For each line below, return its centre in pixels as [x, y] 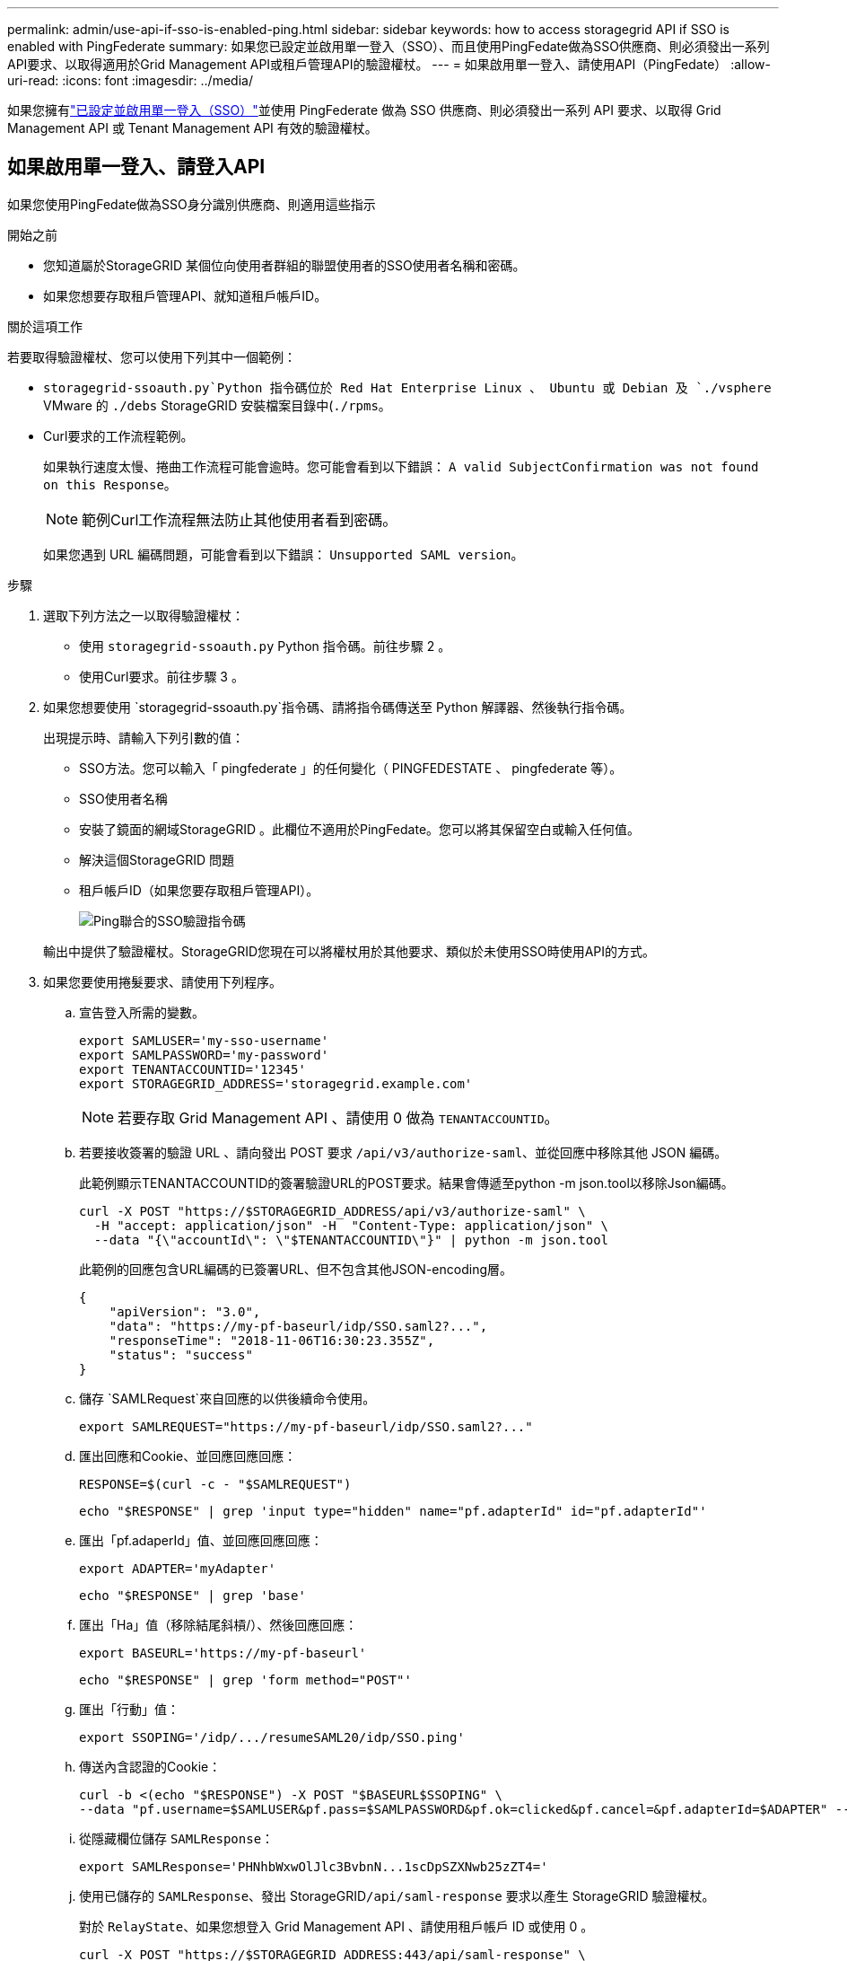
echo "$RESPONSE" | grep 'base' [192, 1595]
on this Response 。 [110, 484]
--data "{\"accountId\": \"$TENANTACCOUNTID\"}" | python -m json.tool [351, 1240]
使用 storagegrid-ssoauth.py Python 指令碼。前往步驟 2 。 [265, 646]
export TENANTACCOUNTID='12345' [192, 1069]
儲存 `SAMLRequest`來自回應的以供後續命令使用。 [227, 1398]
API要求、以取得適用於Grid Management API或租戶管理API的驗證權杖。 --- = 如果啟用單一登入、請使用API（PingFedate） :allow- [389, 64]
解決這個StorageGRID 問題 [157, 859]
